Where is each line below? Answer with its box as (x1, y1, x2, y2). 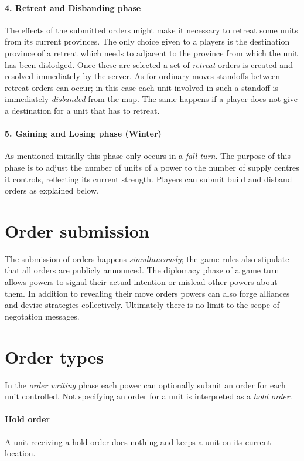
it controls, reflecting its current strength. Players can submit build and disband (5, 172, 292, 185)
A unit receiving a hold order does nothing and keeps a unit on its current (5, 435, 271, 448)
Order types (5, 344, 104, 368)
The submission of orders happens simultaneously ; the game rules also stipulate (5, 252, 289, 265)
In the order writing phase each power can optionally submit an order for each (5, 378, 286, 391)
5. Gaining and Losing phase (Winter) (5, 127, 162, 140)
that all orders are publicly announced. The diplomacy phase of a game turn (5, 264, 279, 276)
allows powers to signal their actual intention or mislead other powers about (5, 276, 278, 288)
